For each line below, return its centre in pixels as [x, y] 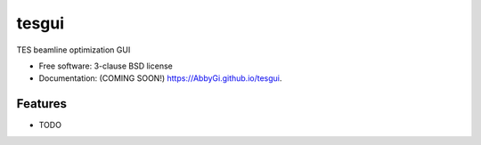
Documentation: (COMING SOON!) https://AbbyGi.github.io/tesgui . [160, 78]
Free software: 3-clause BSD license [106, 66]
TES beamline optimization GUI [73, 50]
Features [41, 104]
